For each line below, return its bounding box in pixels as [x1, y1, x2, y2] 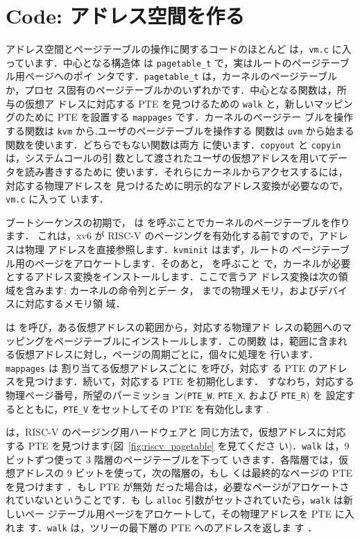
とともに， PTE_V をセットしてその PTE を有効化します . [15, 401, 269, 416]
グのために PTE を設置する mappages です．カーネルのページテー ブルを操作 [6, 110, 353, 124]
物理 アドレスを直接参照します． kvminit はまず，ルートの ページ [24, 241, 321, 256]
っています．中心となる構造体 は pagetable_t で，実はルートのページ [6, 55, 321, 69]
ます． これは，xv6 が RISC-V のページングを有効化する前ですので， [6, 228, 319, 243]
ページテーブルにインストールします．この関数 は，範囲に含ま [53, 333, 338, 348]
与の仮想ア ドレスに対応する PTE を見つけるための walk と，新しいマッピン [6, 96, 353, 110]
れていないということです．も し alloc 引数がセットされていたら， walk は [6, 493, 343, 507]
